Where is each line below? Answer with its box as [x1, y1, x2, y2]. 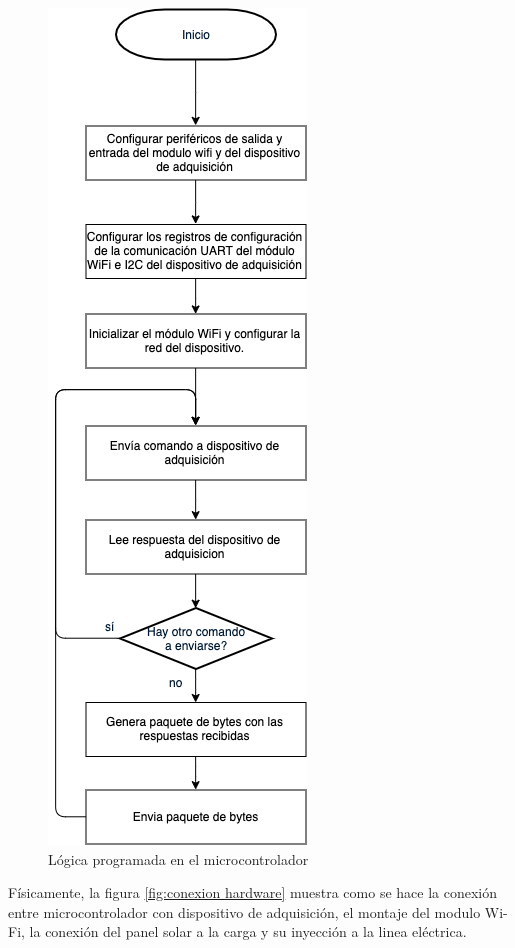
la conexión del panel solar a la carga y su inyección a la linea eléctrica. [29, 921, 467, 942]
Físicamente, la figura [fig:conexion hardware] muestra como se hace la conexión [8, 882, 498, 903]
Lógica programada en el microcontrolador [48, 848, 309, 869]
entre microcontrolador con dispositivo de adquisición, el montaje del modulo [8, 901, 481, 922]
